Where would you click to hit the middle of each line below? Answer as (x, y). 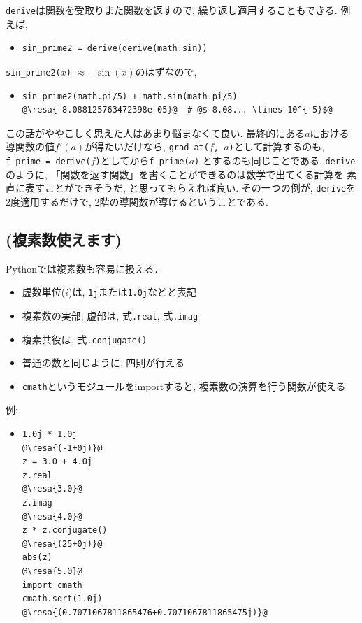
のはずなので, (166, 71)
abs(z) (37, 558)
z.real (37, 475)
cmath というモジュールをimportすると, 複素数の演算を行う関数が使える (184, 386)
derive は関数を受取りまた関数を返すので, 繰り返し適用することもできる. (172, 10)
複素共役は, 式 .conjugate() (85, 339)
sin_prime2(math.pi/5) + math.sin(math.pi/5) (130, 96)
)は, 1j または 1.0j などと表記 (133, 292)
